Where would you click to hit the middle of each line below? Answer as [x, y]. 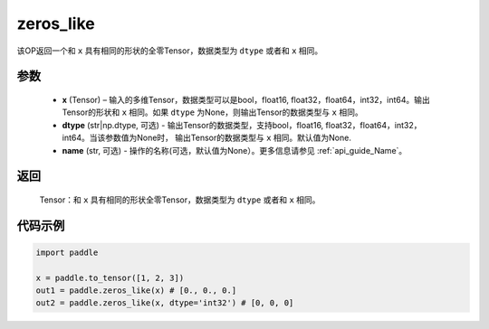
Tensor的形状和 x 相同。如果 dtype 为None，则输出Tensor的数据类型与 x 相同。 [212, 112]
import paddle [67, 252]
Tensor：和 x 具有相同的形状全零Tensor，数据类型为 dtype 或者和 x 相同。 [180, 200]
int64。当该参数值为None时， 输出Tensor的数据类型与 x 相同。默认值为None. [207, 138]
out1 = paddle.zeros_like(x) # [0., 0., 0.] [136, 291]
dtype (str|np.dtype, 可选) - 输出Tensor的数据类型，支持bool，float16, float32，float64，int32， [242, 125]
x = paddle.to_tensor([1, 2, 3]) [110, 277]
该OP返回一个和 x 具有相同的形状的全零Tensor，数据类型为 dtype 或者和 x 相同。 [170, 51]
